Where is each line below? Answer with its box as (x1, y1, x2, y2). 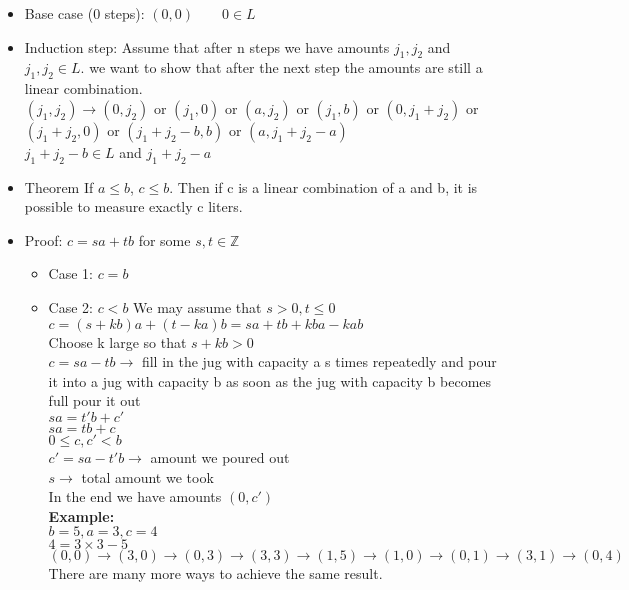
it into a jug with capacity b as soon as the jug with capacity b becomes (48, 370, 492, 391)
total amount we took (81, 466, 214, 487)
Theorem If (24, 176, 94, 197)
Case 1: (48, 263, 93, 284)
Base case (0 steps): (24, 3, 145, 23)
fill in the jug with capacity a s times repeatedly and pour (141, 351, 497, 372)
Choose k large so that (48, 331, 187, 352)
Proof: (24, 229, 63, 250)
